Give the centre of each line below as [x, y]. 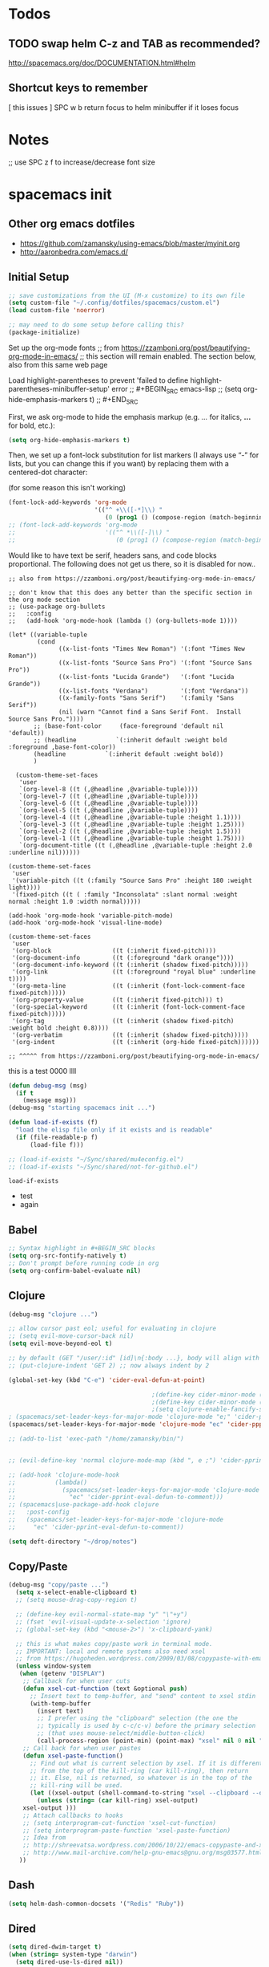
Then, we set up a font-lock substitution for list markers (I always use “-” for [134, 455]
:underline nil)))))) [44, 852]
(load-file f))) [56, 1144]
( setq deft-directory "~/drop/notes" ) [73, 1542]
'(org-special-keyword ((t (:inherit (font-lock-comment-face [128, 1007]
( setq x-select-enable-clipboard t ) [76, 1593]
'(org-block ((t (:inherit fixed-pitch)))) [114, 951]
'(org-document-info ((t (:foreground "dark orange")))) [123, 957]
